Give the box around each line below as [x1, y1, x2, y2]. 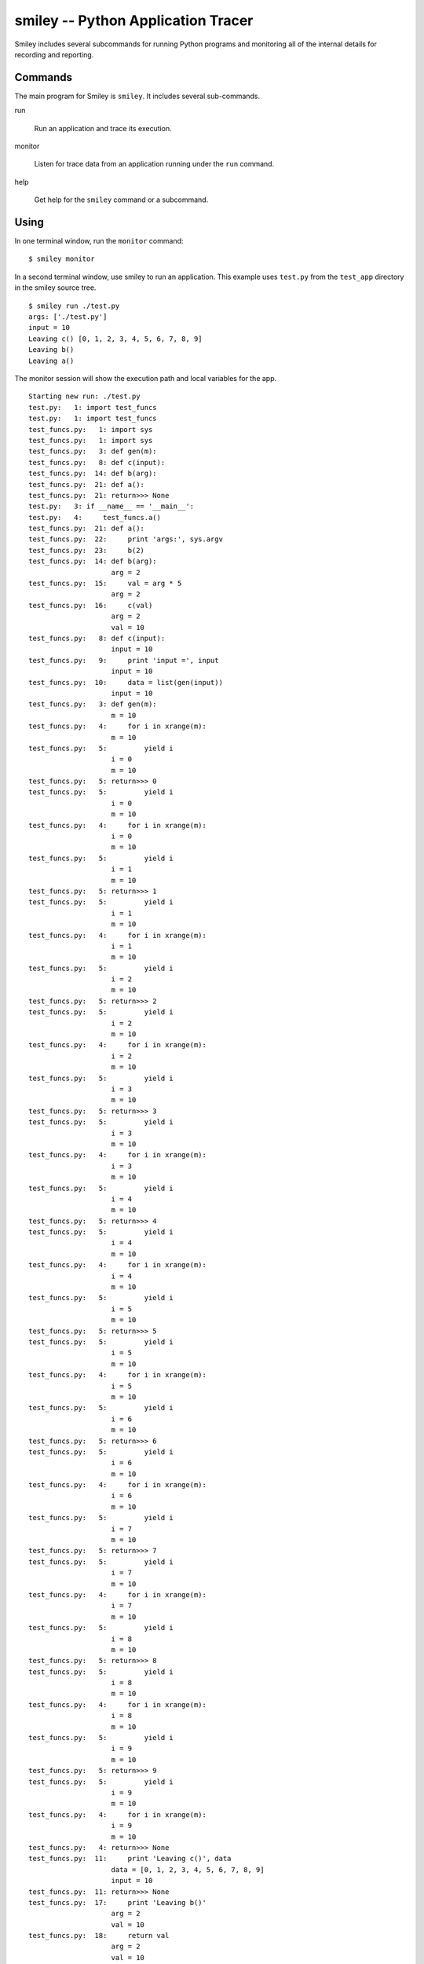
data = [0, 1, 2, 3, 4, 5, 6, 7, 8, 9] [111, 1865, 265, 1874]
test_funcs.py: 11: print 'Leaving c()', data [28, 1854, 232, 1863]
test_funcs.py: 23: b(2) [28, 546, 145, 555]
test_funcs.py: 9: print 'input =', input [28, 656, 219, 665]
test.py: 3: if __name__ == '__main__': [28, 502, 195, 511]
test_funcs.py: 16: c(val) [28, 601, 153, 610]
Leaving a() [28, 356, 75, 365]
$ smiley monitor [28, 255, 95, 263]
